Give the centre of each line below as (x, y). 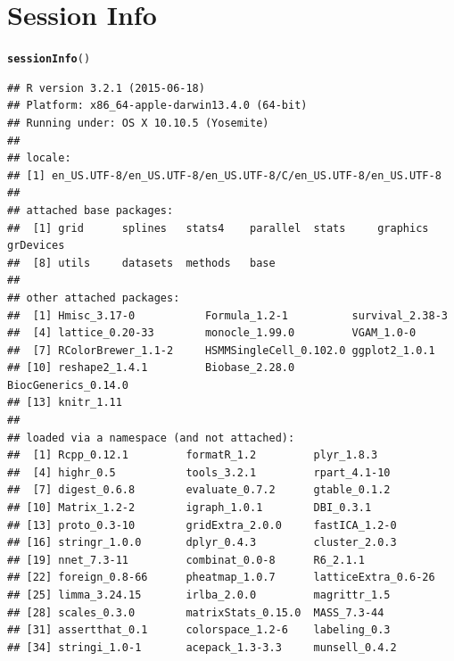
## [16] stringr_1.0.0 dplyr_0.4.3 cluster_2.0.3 (202, 543)
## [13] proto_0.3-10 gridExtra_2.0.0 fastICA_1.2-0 (202, 525)
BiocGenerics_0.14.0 (68, 385)
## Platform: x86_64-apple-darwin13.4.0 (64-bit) (157, 106)
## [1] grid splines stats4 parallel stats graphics (218, 228)
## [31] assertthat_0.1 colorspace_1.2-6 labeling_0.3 (199, 630)
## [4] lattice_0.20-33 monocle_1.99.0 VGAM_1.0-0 (212, 333)
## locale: (39, 158)
